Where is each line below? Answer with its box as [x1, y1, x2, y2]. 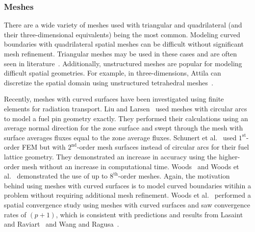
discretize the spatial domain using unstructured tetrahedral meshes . [4, 77, 213, 87]
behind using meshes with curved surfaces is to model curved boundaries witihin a [4, 180, 251, 190]
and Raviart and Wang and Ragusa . [4, 219, 119, 229]
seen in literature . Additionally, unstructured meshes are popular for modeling [4, 58, 242, 68]
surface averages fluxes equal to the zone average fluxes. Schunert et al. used [4, 132, 237, 142]
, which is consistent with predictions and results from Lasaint [55, 209, 243, 219]
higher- [219, 151, 240, 161]
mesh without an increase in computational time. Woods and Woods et [22, 161, 239, 171]
